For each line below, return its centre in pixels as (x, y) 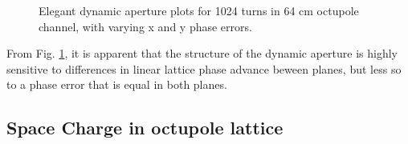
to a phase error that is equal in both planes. (117, 84)
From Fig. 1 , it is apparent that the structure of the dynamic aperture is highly (202, 53)
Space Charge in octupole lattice (145, 128)
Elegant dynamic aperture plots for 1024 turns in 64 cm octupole (199, 10)
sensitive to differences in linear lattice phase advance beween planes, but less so (204, 68)
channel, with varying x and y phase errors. (145, 26)
